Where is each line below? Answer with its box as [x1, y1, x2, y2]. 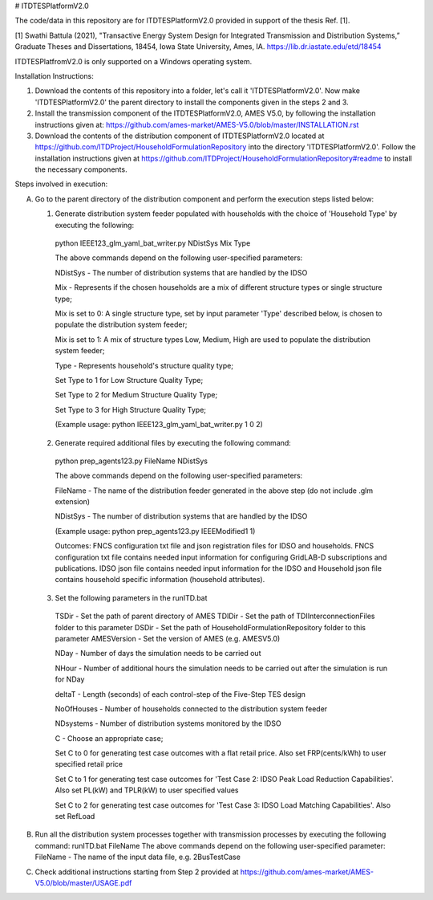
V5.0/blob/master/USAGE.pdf [34, 878, 132, 887]
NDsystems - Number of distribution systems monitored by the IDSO [55, 719, 281, 728]
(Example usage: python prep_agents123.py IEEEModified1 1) [55, 526, 256, 536]
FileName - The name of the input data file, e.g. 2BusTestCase [34, 852, 241, 862]
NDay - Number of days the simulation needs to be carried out [55, 649, 261, 658]
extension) [55, 497, 91, 507]
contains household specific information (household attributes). [55, 575, 265, 584]
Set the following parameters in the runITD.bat [55, 593, 208, 602]
